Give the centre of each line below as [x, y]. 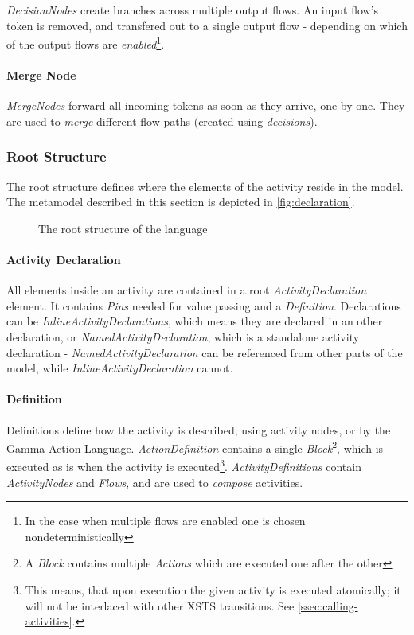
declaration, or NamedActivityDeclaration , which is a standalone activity [183, 337]
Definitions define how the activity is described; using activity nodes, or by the [199, 429]
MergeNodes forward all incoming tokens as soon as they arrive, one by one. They [206, 105]
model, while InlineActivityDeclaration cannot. [120, 368]
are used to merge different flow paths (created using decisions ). [162, 121]
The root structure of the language [123, 228]
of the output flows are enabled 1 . [86, 43]
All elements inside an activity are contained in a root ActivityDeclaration [187, 290]
